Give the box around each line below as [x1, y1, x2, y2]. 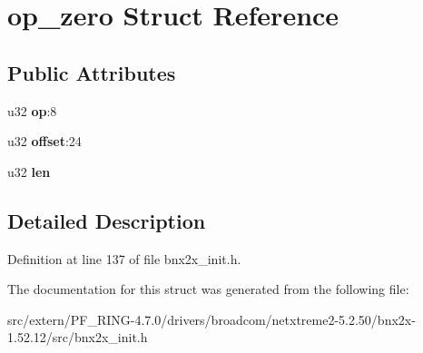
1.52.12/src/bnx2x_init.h [7, 328, 148, 347]
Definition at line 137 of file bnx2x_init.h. [7, 249, 241, 268]
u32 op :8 [7, 101, 57, 120]
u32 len [7, 162, 51, 181]
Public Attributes [7, 58, 176, 86]
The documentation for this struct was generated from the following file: [7, 279, 409, 299]
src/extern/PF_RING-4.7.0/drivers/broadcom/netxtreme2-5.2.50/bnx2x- [7, 309, 416, 328]
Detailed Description [7, 206, 206, 234]
